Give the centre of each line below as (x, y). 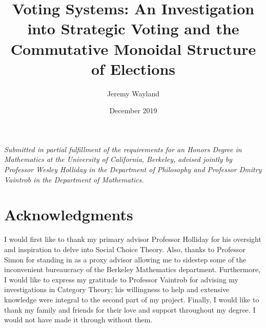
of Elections (133, 68)
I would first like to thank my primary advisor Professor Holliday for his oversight (133, 239)
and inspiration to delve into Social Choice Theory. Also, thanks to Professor (125, 249)
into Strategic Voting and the (133, 28)
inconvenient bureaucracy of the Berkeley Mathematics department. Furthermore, (132, 269)
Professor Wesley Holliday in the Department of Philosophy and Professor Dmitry (133, 169)
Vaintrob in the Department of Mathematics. (74, 179)
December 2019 (133, 110)
